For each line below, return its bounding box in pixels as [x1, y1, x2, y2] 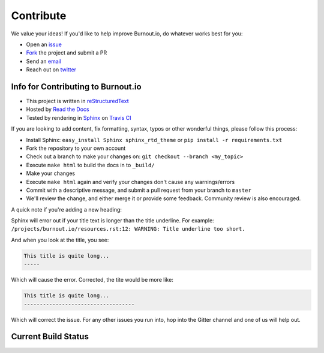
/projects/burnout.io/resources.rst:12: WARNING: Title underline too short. [11, 225, 245, 233]
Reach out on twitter [26, 66, 77, 73]
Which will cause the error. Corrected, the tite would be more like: [11, 276, 173, 283]
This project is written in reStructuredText [26, 98, 129, 105]
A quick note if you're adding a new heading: [11, 206, 122, 213]
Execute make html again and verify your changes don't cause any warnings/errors [26, 178, 235, 185]
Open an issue [26, 41, 62, 48]
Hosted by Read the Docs [26, 105, 89, 113]
